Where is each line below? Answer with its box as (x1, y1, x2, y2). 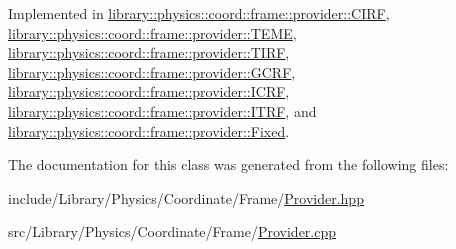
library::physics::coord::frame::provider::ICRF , (8, 81, 290, 102)
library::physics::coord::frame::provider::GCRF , (8, 61, 296, 82)
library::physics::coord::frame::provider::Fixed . (8, 120, 290, 141)
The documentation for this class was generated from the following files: (8, 154, 449, 175)
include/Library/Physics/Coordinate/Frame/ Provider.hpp (8, 187, 364, 208)
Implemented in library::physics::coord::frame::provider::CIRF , (8, 3, 390, 23)
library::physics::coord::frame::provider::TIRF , (8, 42, 290, 63)
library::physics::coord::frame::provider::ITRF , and (8, 100, 317, 121)
